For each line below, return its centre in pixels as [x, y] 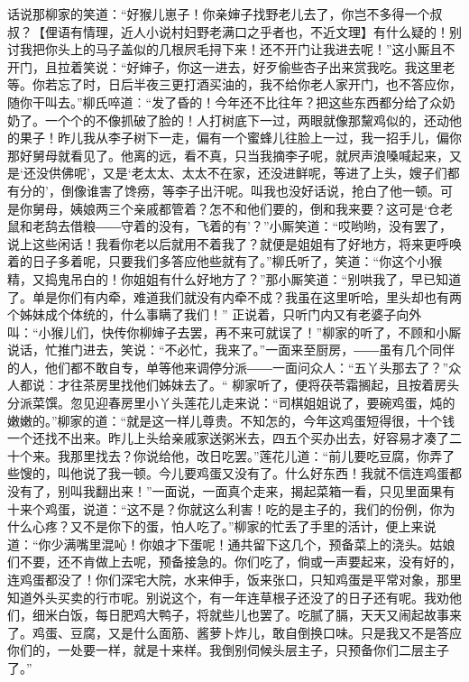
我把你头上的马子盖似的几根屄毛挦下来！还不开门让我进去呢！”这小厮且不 [237, 49]
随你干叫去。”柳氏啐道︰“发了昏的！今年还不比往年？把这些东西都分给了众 [225, 101]
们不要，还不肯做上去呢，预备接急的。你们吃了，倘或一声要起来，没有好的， [234, 562]
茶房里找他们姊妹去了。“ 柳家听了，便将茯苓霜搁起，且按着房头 [271, 385]
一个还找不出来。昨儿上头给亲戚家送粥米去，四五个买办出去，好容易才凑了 [228, 438]
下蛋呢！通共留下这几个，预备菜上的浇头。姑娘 [316, 544]
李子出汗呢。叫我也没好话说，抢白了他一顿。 [307, 190]
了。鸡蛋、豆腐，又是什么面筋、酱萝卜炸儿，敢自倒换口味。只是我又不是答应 [234, 632]
